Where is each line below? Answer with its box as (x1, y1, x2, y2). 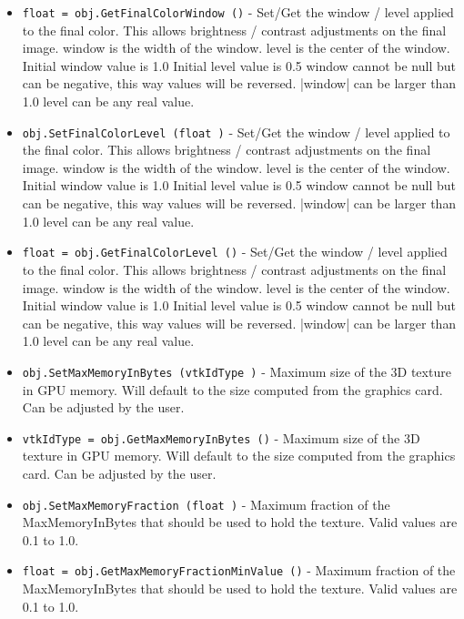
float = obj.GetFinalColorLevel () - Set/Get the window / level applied (22, 242, 448, 261)
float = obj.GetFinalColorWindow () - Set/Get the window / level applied (22, 3, 454, 21)
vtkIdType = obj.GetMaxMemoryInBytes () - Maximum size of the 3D (22, 428, 420, 447)
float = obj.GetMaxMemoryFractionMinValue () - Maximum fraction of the (22, 561, 456, 580)
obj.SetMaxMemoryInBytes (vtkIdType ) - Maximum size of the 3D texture (22, 361, 451, 381)
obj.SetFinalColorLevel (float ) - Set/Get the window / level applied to (22, 122, 450, 141)
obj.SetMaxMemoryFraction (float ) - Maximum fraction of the (22, 494, 390, 513)
